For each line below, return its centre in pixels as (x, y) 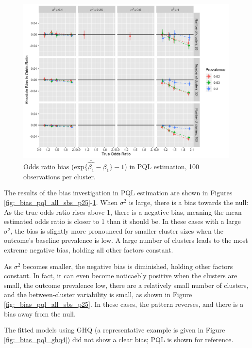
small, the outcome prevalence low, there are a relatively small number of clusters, (126, 285)
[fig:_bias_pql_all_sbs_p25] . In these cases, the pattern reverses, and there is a (124, 304)
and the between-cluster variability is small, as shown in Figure (98, 294)
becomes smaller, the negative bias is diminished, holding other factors (128, 266)
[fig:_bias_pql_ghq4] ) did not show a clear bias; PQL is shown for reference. (119, 339)
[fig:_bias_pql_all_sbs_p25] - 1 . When (61, 202)
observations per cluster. (59, 176)
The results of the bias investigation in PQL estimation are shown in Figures (118, 193)
